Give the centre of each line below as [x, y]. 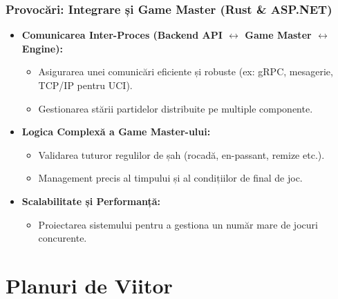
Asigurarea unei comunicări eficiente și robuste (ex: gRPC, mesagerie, [186, 71]
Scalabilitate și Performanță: [91, 201]
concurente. [63, 238]
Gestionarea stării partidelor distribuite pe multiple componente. [176, 108]
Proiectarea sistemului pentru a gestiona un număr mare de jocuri [178, 224]
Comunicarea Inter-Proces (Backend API [122, 35]
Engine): [42, 48]
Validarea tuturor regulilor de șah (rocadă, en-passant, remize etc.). [181, 154]
